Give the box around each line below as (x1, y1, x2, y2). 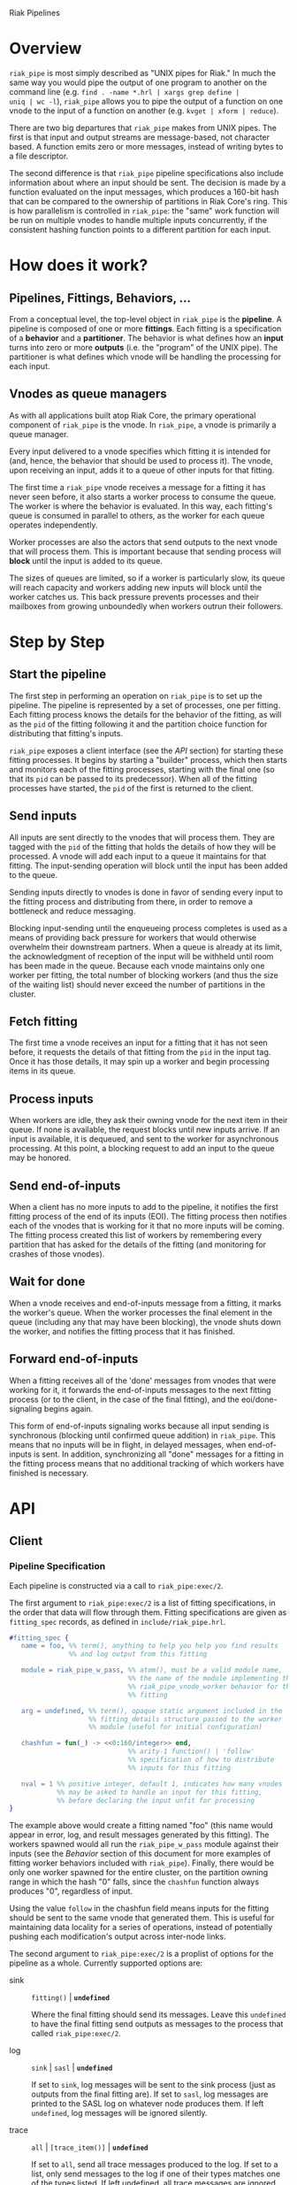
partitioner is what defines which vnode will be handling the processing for (9, 351, 281, 362)
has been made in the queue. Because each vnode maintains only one (9, 960, 265, 971)
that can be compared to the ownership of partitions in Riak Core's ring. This (9, 196, 288, 206)
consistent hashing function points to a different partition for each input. (9, 224, 271, 235)
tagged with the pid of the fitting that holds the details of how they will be (9, 841, 277, 852)
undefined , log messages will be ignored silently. (31, 2108, 208, 2119)
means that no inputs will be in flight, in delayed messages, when (9, 1439, 247, 1450)
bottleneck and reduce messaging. (9, 905, 136, 916)
